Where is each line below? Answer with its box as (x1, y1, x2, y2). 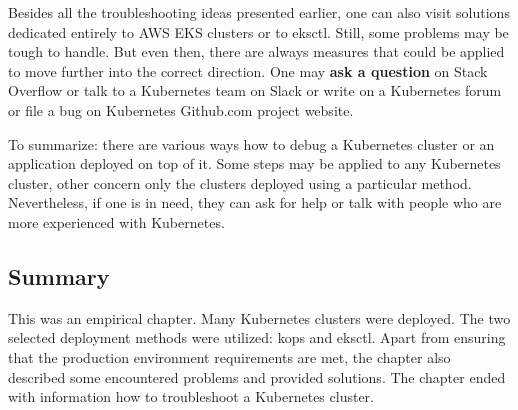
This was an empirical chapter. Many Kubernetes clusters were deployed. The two (8, 307, 511, 328)
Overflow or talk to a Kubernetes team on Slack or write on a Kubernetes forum (8, 80, 502, 101)
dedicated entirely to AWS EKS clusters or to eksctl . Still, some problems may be (8, 21, 509, 42)
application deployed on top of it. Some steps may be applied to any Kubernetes (8, 153, 501, 174)
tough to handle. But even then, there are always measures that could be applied (8, 41, 505, 62)
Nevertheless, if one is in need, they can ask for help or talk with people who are (8, 192, 502, 213)
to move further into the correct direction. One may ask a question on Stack (8, 60, 488, 81)
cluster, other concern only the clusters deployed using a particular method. (8, 172, 472, 193)
